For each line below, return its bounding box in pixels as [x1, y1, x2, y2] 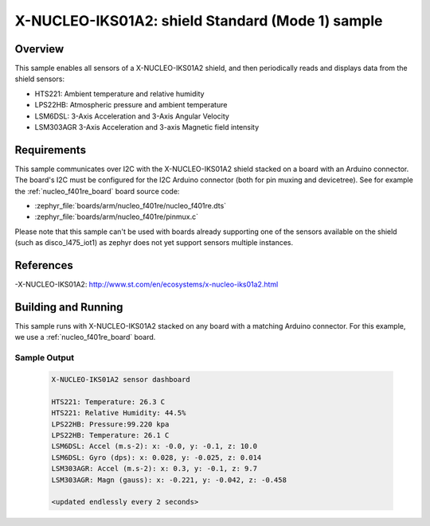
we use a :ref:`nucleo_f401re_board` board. [14, 333, 156, 342]
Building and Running [14, 300, 123, 314]
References [14, 259, 73, 272]
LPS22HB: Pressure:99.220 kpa [51, 419, 170, 429]
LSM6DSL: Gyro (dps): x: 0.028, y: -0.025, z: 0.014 [51, 453, 262, 462]
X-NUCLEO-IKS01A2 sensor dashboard [51, 375, 190, 384]
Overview [14, 42, 64, 56]
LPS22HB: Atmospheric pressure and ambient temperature [34, 100, 228, 110]
